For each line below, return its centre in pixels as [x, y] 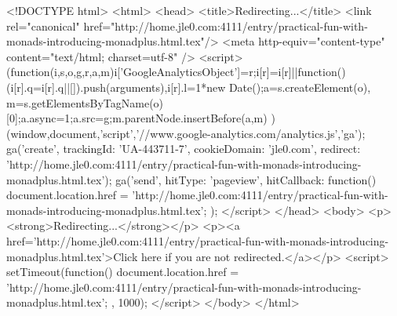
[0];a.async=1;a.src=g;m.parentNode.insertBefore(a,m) [137, 118]
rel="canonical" [43, 25]
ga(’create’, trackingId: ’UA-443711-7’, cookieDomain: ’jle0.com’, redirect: [184, 149]
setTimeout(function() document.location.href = [123, 272]
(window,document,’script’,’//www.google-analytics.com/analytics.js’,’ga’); [186, 133]
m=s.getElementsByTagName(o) [85, 102]
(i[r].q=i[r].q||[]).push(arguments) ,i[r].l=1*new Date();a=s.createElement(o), [189, 87]
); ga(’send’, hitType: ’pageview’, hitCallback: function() [240, 179]
